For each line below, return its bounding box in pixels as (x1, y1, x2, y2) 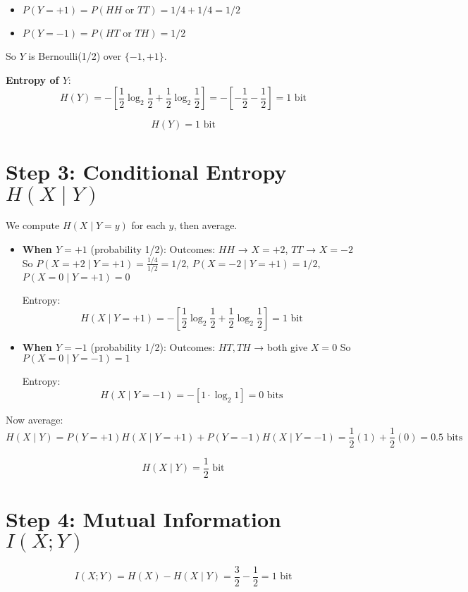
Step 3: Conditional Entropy (6, 157, 287, 186)
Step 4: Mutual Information (6, 504, 281, 533)
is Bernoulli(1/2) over (28, 49, 122, 63)
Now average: (6, 412, 63, 426)
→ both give (254, 339, 308, 354)
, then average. (173, 218, 238, 233)
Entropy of (6, 72, 59, 87)
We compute (6, 218, 60, 233)
